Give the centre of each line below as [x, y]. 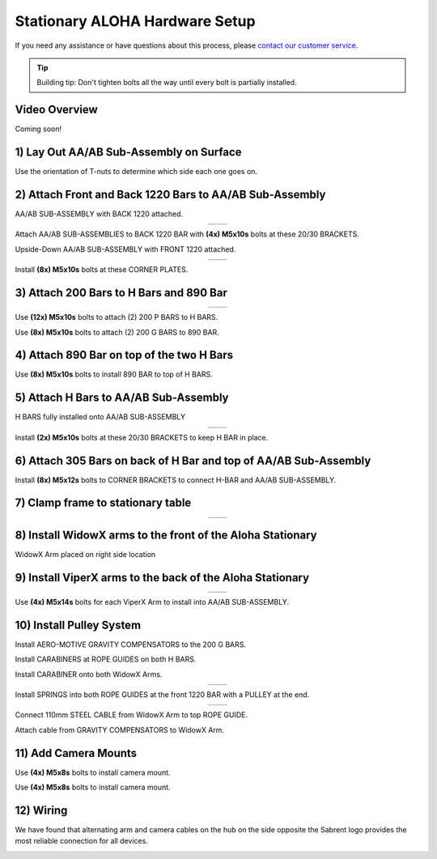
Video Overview [57, 110]
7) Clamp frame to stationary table [103, 503]
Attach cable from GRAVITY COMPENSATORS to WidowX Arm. [120, 729]
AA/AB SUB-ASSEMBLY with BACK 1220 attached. [99, 214]
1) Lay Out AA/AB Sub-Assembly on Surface [128, 153]
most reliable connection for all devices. [82, 841]
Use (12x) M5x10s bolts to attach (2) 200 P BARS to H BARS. [117, 317]
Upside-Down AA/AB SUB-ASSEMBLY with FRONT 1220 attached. [125, 249]
